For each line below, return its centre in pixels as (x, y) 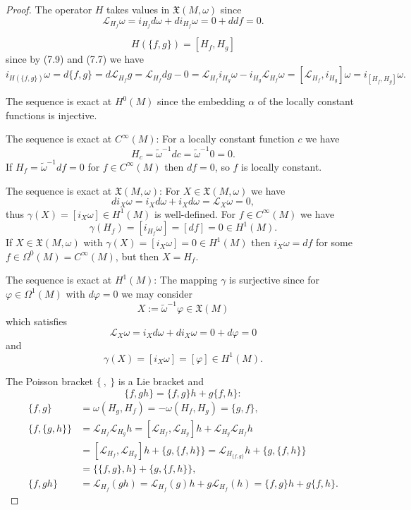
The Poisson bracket (50, 381)
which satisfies (36, 321)
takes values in (138, 9)
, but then (137, 256)
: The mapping (186, 280)
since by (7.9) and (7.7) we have (75, 59)
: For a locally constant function (225, 139)
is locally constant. (282, 166)
